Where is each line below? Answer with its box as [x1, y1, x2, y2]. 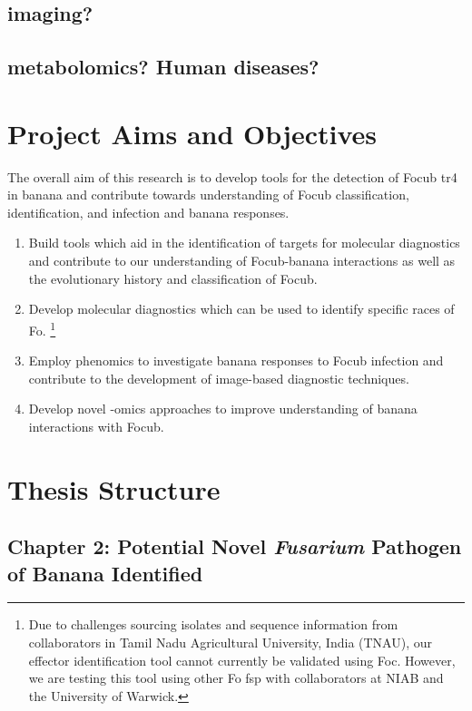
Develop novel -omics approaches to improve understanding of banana [28, 399, 418, 418]
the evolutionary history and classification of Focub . [28, 268, 318, 287]
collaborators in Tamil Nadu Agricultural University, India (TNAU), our [28, 633, 432, 652]
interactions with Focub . [28, 416, 164, 435]
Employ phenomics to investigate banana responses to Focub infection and [28, 351, 444, 370]
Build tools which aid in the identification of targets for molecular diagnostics [28, 233, 460, 252]
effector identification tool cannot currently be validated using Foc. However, [28, 650, 456, 669]
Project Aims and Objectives [7, 114, 377, 151]
